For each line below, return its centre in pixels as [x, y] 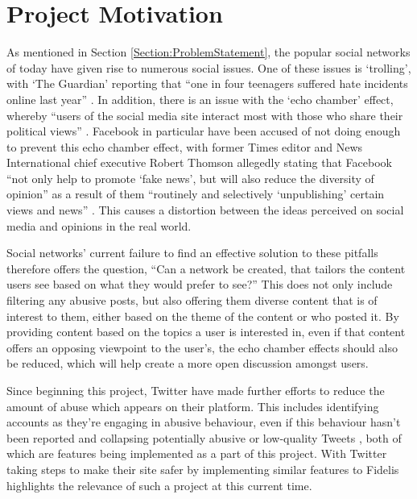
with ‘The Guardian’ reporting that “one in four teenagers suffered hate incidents [207, 83]
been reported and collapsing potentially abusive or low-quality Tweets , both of [204, 437]
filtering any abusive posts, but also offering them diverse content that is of [192, 300]
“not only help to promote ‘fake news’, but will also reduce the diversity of [190, 178]
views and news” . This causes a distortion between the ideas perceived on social [205, 210]
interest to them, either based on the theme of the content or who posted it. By [203, 316]
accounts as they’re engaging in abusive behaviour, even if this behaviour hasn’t [204, 422]
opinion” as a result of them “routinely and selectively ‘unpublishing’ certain [196, 194]
